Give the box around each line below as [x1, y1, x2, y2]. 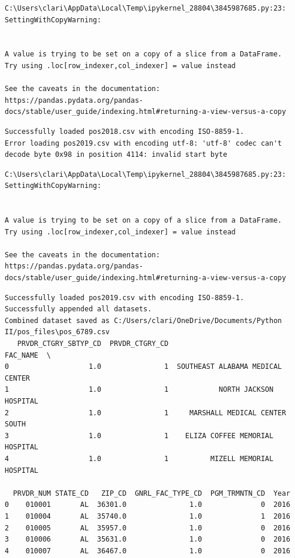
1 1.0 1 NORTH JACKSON [5, 385, 274, 394]
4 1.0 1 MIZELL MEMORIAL [5, 454, 274, 463]
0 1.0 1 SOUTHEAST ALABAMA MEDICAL [5, 362, 282, 371]
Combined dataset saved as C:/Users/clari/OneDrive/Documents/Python [5, 316, 282, 325]
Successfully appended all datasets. [5, 305, 152, 314]
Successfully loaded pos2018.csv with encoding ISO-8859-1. [5, 127, 245, 136]
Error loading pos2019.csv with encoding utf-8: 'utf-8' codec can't [5, 139, 282, 147]
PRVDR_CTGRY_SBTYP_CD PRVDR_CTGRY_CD [17, 339, 169, 348]
